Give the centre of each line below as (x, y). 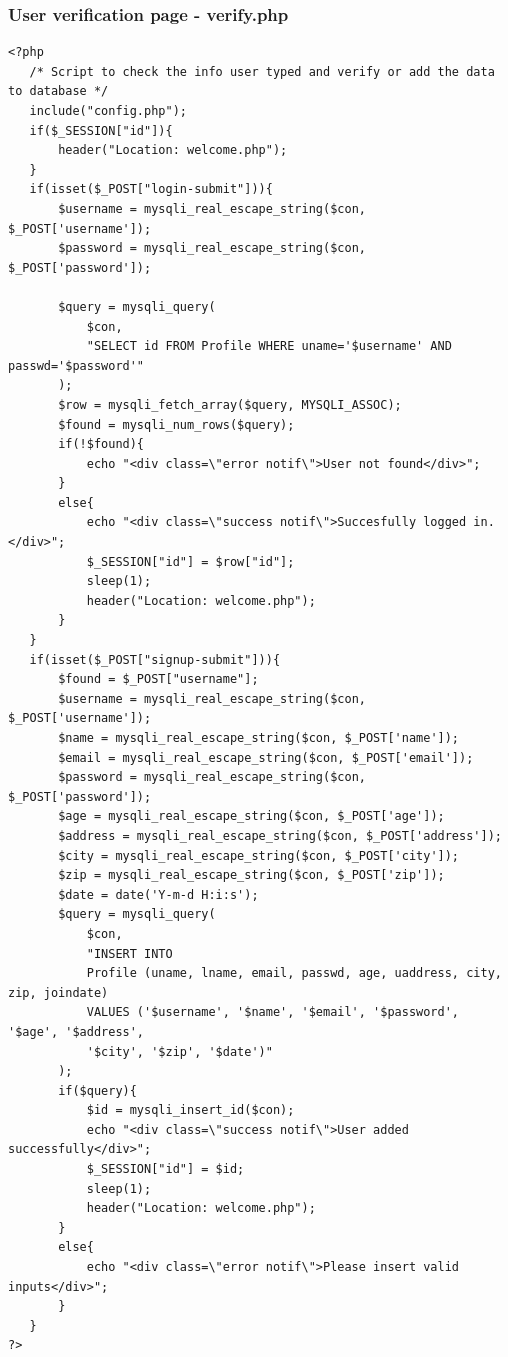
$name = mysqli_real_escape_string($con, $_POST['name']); (259, 738)
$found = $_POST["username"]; (158, 679)
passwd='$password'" (76, 365)
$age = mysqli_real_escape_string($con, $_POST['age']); (251, 816)
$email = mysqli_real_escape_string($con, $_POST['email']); (266, 757)
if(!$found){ (101, 444)
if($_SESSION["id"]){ (101, 130)
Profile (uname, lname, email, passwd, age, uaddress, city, (294, 973)
